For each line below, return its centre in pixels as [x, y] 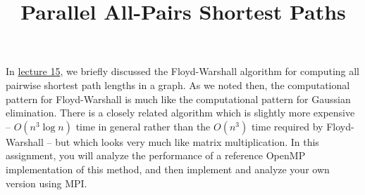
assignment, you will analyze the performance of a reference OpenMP [156, 155]
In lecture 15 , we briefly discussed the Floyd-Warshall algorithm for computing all [182, 71]
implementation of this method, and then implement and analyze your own [168, 169]
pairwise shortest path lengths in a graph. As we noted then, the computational [178, 85]
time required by [287, 126]
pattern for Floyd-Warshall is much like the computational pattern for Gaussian [178, 99]
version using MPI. [47, 183]
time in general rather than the [143, 126]
